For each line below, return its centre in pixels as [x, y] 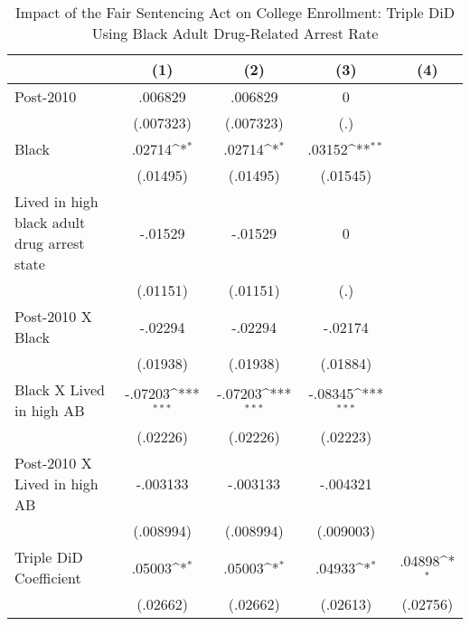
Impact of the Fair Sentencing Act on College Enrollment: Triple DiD [235, 12]
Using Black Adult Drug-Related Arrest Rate [235, 33]
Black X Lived [60, 389]
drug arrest [50, 243]
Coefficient [48, 578]
